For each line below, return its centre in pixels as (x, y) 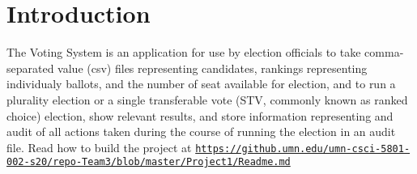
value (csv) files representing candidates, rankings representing (213, 68)
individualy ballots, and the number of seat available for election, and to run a (201, 84)
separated (30, 68)
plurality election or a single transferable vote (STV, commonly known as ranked (207, 99)
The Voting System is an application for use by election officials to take (184, 52)
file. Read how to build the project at (99, 147)
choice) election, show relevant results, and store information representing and (200, 115)
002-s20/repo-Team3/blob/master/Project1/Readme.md (149, 162)
